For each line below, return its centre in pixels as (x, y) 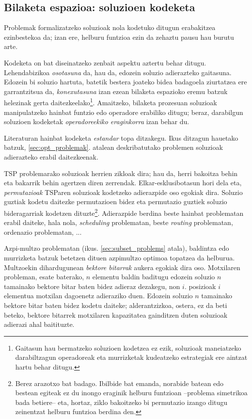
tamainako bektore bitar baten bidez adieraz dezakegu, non (92, 286)
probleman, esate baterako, (44, 277)
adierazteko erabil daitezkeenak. (51, 156)
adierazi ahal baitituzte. (39, 324)
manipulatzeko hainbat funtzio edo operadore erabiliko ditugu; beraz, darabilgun (124, 112)
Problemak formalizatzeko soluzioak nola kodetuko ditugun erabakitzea (110, 27)
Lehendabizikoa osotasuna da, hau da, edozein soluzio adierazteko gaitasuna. (118, 72)
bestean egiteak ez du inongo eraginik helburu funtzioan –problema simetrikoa (131, 393)
